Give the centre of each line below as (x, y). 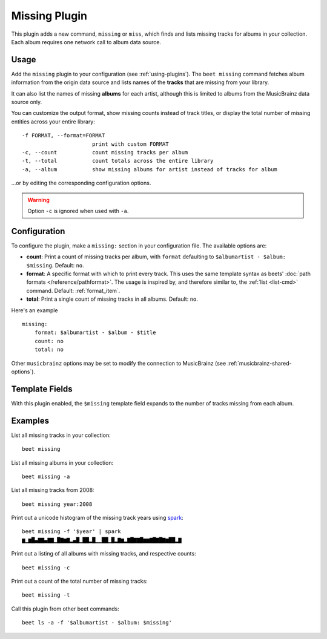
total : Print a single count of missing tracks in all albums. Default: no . (112, 299)
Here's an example (35, 310)
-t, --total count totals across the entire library (118, 161)
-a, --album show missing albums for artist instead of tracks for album (150, 169)
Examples (30, 421)
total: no (49, 350)
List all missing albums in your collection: (62, 462)
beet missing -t (46, 595)
